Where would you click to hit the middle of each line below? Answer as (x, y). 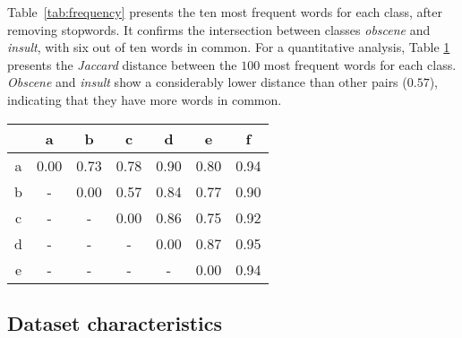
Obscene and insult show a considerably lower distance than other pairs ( (207, 82)
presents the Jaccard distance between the (122, 64)
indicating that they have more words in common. (145, 99)
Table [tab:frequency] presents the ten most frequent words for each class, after (225, 12)
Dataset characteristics (115, 322)
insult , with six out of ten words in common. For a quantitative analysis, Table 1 (229, 47)
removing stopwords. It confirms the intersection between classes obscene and (219, 29)
